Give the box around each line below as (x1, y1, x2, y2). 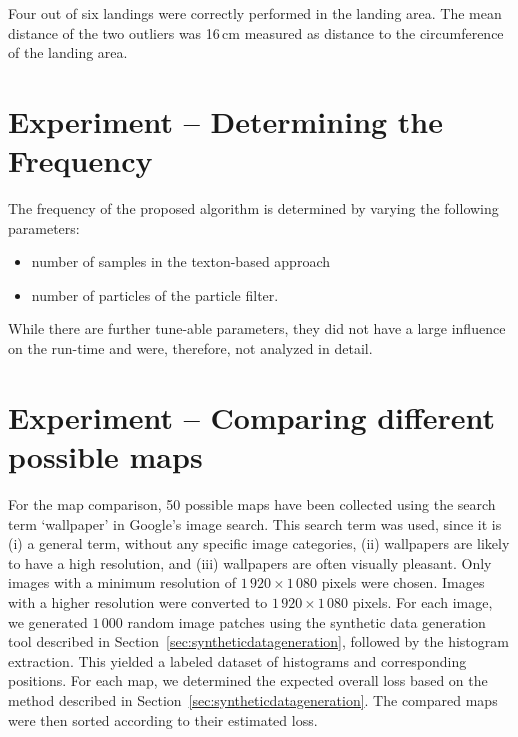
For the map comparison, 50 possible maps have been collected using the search (8, 493, 496, 514)
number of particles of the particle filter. (31, 284, 279, 305)
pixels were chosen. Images (321, 572, 485, 593)
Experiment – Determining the (8, 100, 444, 141)
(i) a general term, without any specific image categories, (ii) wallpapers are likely (8, 533, 510, 554)
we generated (8, 611, 88, 632)
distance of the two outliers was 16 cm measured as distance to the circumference (8, 22, 504, 43)
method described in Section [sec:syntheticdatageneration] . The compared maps (8, 689, 498, 710)
